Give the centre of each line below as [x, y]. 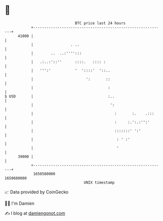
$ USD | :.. [60, 96]
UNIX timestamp [99, 182]
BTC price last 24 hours [100, 23]
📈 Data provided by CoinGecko [37, 192]
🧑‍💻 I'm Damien [20, 203]
